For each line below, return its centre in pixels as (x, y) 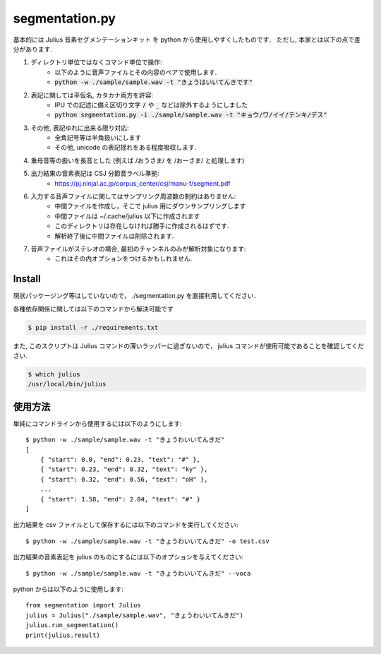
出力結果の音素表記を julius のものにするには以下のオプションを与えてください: (128, 557)
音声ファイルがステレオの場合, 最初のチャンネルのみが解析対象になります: (138, 249)
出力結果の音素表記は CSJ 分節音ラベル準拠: (95, 174)
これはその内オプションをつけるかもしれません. (123, 258)
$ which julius (54, 374)
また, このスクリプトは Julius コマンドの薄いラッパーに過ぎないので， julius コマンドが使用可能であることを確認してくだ (189, 345)
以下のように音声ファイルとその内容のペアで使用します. (136, 72)
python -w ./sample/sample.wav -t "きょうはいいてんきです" (154, 82)
